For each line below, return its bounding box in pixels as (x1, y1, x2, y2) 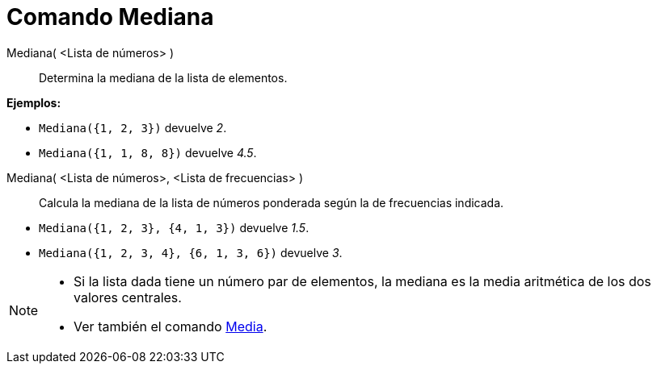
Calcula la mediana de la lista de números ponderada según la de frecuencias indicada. (39, 195, 504, 210)
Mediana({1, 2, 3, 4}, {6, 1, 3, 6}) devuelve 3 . (39, 245, 343, 260)
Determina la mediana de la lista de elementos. (39, 70, 288, 85)
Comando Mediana (6, 3, 214, 31)
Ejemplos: (6, 95, 61, 110)
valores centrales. (74, 289, 182, 306)
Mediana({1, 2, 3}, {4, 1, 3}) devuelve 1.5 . (39, 220, 310, 235)
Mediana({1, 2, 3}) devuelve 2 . (39, 120, 227, 135)
